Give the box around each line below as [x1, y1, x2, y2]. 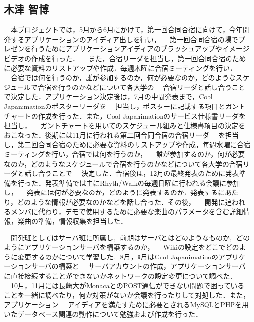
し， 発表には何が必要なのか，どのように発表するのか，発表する [4, 187, 218, 197]
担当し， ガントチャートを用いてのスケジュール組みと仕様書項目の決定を [4, 120, 246, 130]
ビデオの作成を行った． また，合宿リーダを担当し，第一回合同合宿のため [4, 53, 246, 63]
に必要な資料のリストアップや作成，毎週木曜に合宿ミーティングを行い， [4, 63, 237, 73]
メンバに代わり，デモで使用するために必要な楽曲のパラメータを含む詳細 [10, 206, 243, 216]
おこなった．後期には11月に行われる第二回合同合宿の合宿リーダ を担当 [4, 129, 239, 140]
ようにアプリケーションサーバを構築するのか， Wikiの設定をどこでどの [4, 242, 239, 252]
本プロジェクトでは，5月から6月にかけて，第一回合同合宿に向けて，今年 [10, 24, 243, 35]
